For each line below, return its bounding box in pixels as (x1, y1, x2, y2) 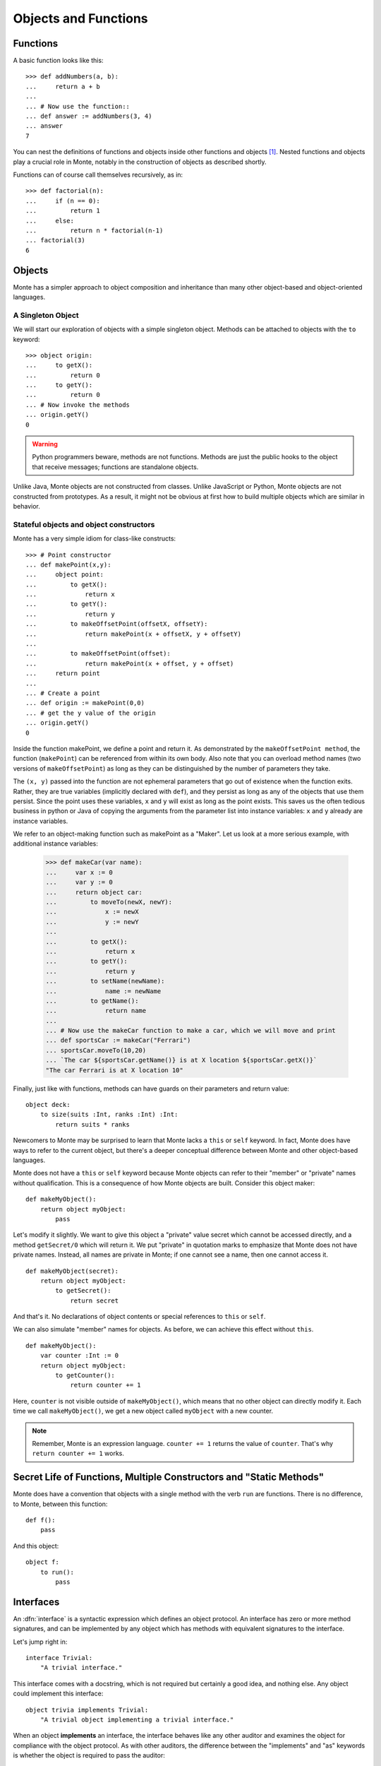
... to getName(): (45, 997, 139, 1005)
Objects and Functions (13, 11, 148, 26)
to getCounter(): (55, 1371, 116, 1380)
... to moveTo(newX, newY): (45, 898, 173, 906)
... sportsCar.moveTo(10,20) (45, 1046, 147, 1054)
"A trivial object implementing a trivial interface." (40, 1716, 234, 1724)
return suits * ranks (55, 1120, 131, 1128)
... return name (45, 1007, 147, 1015)
